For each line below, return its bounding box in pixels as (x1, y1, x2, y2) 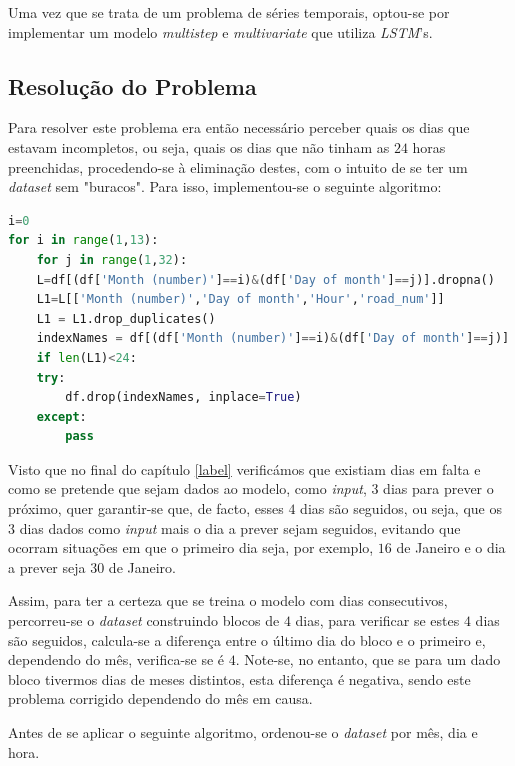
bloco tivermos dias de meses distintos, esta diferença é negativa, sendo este (8, 668, 471, 689)
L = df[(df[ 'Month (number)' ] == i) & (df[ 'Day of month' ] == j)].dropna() (36, 272, 495, 287)
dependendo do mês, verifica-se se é (8, 649, 225, 670)
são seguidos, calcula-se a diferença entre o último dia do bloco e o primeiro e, (8, 629, 486, 650)
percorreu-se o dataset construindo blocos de (8, 610, 280, 631)
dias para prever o (383, 478, 494, 499)
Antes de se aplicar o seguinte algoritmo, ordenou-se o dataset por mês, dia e (8, 722, 478, 743)
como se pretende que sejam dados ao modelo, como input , (8, 478, 367, 499)
